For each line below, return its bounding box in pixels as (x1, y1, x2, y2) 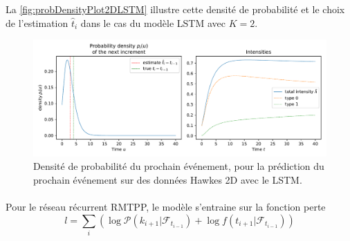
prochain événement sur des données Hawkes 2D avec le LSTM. (33, 172, 302, 186)
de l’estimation (6, 15, 68, 30)
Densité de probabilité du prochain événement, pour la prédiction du (33, 159, 324, 173)
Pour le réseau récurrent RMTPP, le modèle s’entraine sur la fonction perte (6, 199, 326, 213)
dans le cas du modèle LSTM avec (80, 15, 226, 30)
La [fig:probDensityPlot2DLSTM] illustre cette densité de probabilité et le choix (6, 2, 345, 16)
